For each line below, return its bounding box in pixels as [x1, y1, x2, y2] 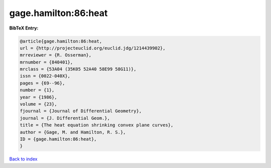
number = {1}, [20, 87, 55, 93]
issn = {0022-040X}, [20, 73, 70, 79]
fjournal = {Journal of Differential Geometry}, [20, 108, 142, 114]
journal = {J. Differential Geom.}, [20, 115, 110, 121]
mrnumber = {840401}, [20, 59, 73, 65]
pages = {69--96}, [20, 80, 65, 86]
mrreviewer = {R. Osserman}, [20, 52, 92, 58]
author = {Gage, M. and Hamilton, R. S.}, [20, 129, 126, 135]
